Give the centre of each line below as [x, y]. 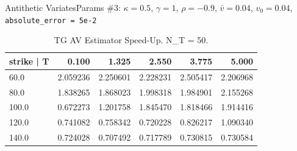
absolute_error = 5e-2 [51, 20]
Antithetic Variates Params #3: [63, 7]
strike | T [29, 61]
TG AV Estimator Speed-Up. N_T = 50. [131, 40]
